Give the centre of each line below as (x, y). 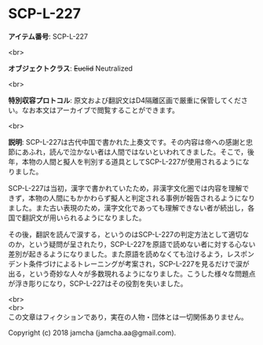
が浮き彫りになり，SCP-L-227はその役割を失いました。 (98, 283)
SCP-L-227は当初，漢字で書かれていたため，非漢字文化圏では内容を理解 (125, 188)
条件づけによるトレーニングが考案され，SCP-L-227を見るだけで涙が (139, 263)
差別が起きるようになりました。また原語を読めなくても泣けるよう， (118, 254)
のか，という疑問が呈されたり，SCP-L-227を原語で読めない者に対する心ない (132, 244)
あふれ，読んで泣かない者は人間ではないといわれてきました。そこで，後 (138, 152)
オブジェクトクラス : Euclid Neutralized (71, 68)
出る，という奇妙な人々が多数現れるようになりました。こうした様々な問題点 (132, 273)
